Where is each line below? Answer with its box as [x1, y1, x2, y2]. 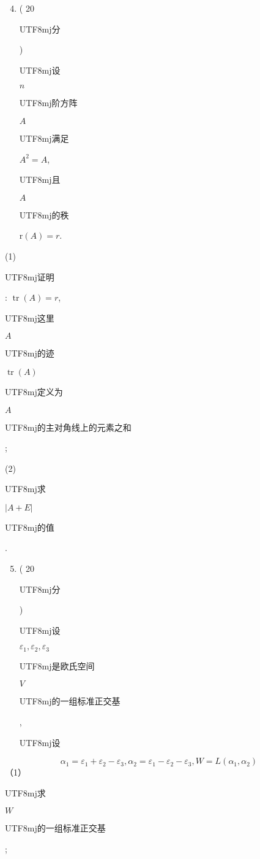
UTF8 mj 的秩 [19, 208, 69, 221]
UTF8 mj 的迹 [5, 347, 54, 360]
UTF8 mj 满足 [19, 131, 69, 144]
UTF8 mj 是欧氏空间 [19, 659, 95, 672]
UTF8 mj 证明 [5, 270, 54, 283]
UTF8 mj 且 [19, 173, 61, 186]
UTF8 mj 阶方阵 [19, 96, 78, 109]
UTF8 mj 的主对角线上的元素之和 [5, 420, 132, 433]
